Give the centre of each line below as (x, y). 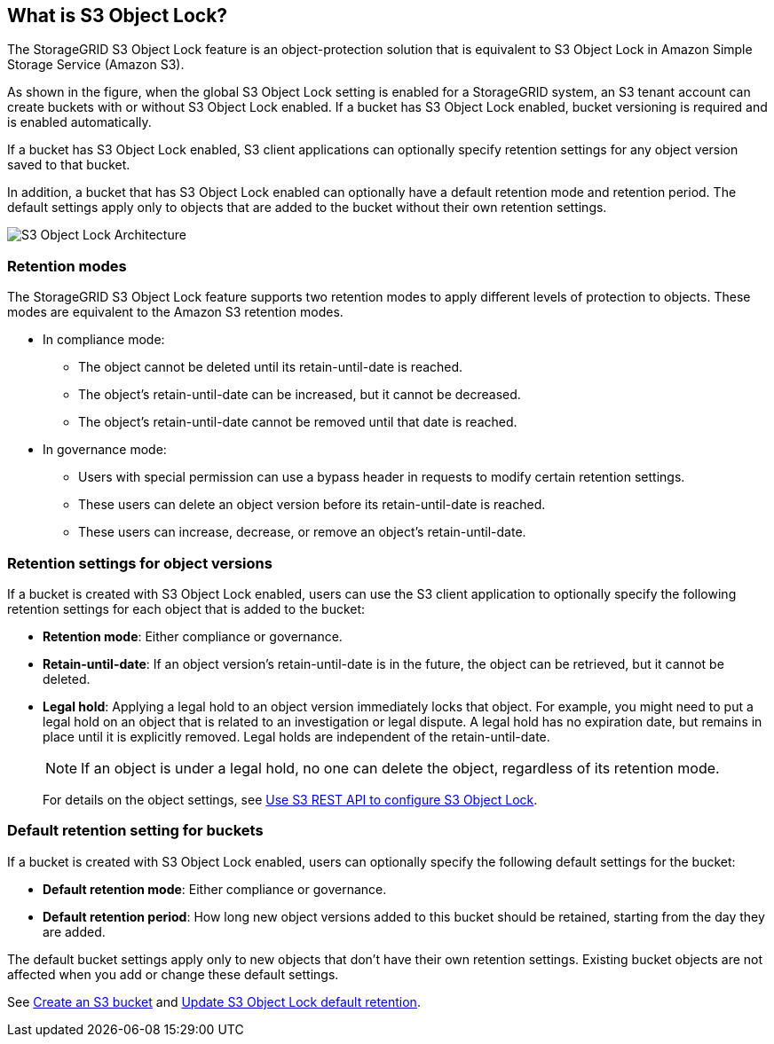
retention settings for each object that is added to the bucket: (186, 608)
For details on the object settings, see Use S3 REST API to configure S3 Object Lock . (290, 799)
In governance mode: (105, 450)
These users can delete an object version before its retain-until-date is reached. (312, 505)
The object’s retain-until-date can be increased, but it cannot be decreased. (300, 395)
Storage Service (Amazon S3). (96, 65)
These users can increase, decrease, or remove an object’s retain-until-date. (302, 532)
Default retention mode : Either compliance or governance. (215, 889)
